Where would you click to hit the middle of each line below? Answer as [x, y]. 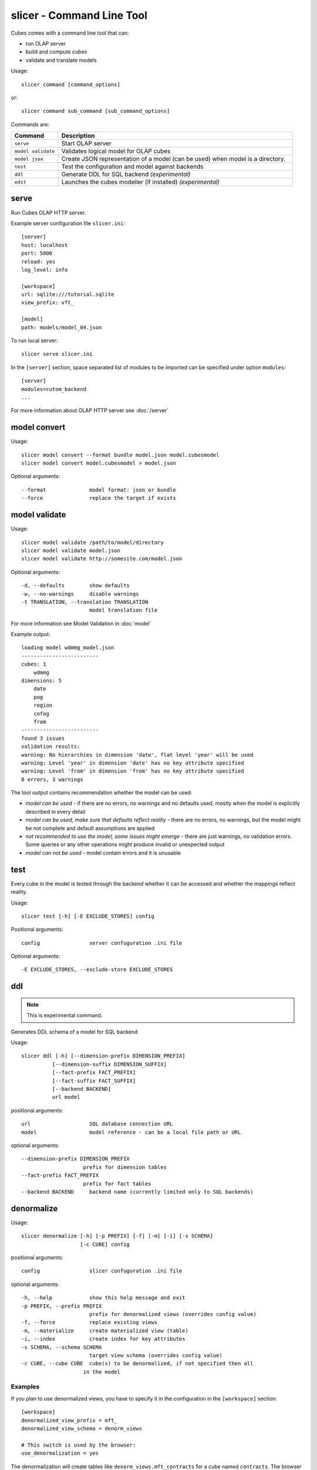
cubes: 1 [34, 664]
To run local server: [34, 340]
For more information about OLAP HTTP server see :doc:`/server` [90, 410]
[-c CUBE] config [105, 1244]
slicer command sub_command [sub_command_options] [96, 111]
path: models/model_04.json [62, 327]
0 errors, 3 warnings [52, 779]
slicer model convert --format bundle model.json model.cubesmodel [120, 455]
